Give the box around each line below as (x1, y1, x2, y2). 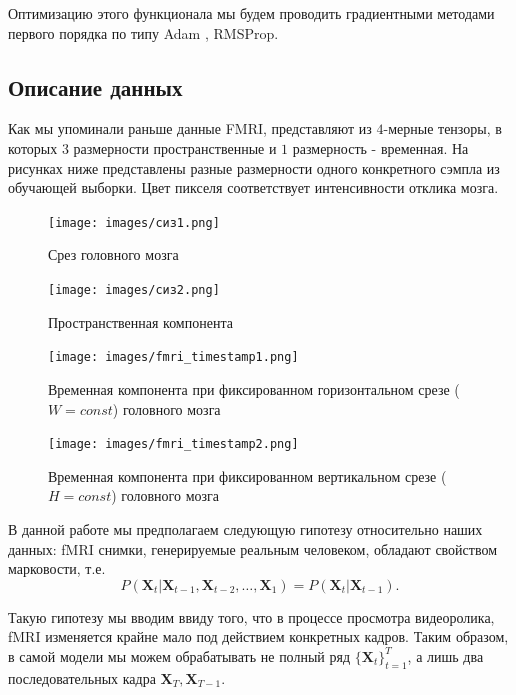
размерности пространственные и (73, 137, 277, 158)
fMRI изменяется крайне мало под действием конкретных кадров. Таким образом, (8, 626, 509, 647)
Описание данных (8, 71, 183, 102)
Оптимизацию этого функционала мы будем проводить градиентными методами (8, 3, 495, 23)
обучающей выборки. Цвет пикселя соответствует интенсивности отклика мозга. (8, 177, 499, 198)
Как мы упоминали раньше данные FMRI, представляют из (8, 118, 372, 139)
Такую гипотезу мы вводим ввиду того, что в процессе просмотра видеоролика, (8, 606, 495, 627)
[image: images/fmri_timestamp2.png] (48, 437, 299, 452)
